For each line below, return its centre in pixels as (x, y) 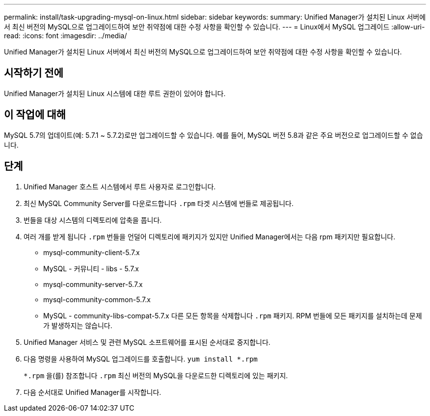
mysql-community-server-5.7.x (93, 284)
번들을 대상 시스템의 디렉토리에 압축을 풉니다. (93, 220)
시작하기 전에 (34, 73)
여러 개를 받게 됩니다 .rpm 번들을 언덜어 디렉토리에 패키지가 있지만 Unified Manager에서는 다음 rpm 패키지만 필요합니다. (210, 236)
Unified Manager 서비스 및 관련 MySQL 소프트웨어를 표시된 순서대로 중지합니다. (147, 342)
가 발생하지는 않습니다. (78, 325)
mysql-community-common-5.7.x (97, 299)
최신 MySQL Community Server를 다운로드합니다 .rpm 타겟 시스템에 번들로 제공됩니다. (159, 203)
